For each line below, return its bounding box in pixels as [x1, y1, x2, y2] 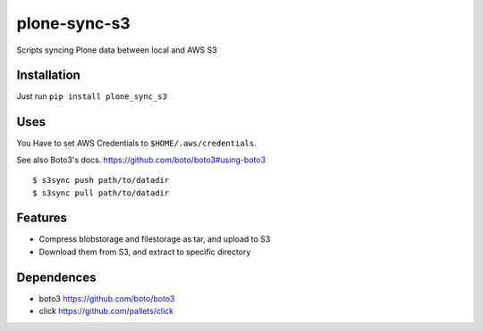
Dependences [16, 269, 97, 285]
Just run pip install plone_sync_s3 [16, 91, 167, 102]
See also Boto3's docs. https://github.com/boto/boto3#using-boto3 [16, 154, 267, 165]
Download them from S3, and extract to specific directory [38, 246, 251, 257]
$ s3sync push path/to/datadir [32, 175, 170, 186]
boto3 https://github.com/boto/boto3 [38, 293, 175, 303]
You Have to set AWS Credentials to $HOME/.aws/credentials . [16, 138, 257, 149]
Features [16, 211, 67, 226]
